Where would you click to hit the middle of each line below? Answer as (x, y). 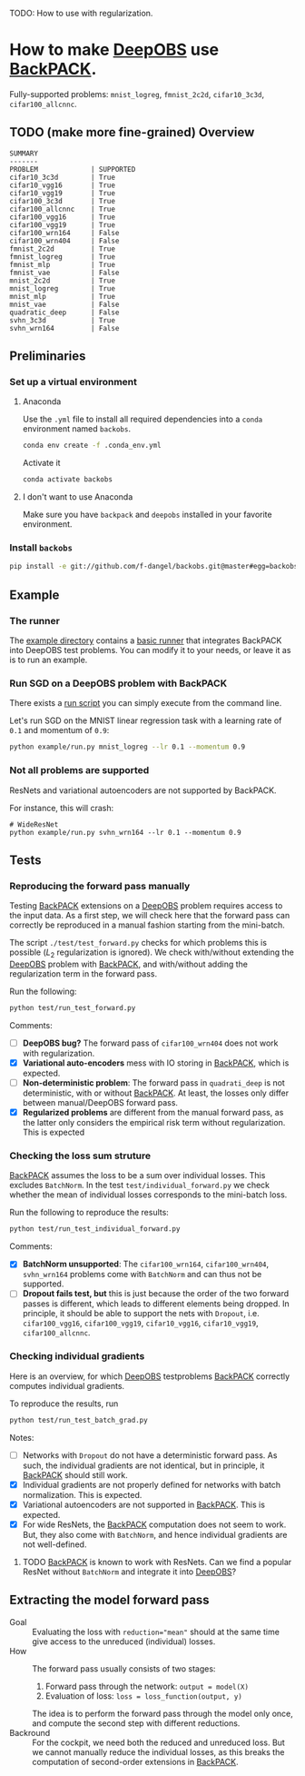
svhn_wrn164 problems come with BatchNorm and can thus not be (142, 1275)
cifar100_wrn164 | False (64, 233)
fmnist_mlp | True (63, 264)
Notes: (22, 1437)
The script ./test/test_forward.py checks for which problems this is (138, 943)
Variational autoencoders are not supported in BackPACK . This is (144, 1504)
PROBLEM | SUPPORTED (73, 169)
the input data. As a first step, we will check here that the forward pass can (150, 916)
